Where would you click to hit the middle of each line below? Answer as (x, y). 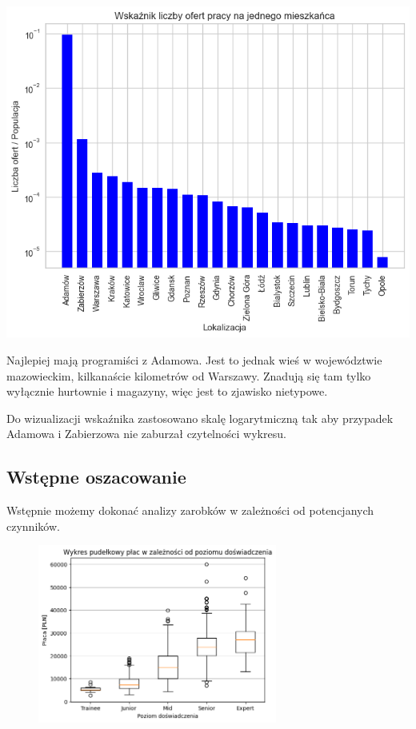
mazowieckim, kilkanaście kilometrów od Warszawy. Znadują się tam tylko (189, 375)
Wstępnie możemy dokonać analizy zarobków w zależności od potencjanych (190, 510)
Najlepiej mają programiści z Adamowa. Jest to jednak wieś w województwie (194, 359)
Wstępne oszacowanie (96, 477)
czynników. (33, 526)
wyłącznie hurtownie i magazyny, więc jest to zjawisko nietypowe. (167, 391)
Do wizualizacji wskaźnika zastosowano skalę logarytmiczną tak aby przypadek (200, 418)
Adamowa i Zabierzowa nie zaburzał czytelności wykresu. (146, 434)
